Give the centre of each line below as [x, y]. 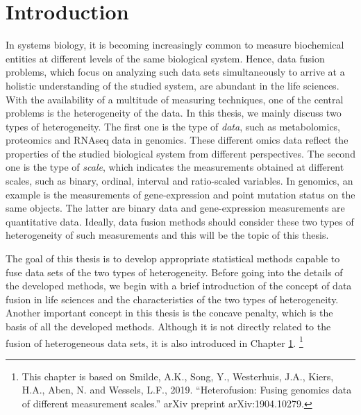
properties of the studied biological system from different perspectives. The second [180, 153]
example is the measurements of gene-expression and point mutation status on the [180, 194]
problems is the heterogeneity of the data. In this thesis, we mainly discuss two [174, 113]
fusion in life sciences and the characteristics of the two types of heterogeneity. [172, 299]
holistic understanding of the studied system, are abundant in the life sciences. [173, 85]
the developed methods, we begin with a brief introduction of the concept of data [179, 286]
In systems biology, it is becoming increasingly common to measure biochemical [175, 45]
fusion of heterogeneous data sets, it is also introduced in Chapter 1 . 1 [154, 341]
